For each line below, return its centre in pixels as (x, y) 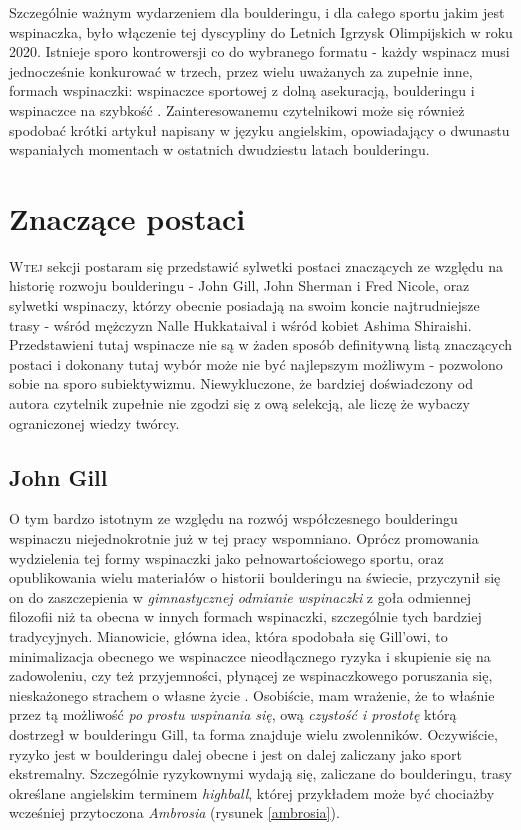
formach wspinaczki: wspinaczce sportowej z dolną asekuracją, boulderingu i (242, 90)
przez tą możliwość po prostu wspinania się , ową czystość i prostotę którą (233, 714)
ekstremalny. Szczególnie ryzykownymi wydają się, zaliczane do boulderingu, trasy (260, 773)
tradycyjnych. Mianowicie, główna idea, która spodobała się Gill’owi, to (228, 635)
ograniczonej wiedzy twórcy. (94, 422)
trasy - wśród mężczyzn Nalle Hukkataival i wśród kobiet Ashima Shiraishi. (240, 324)
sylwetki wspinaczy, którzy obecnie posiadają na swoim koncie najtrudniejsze (244, 305)
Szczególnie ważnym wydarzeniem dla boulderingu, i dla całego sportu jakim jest (257, 12)
